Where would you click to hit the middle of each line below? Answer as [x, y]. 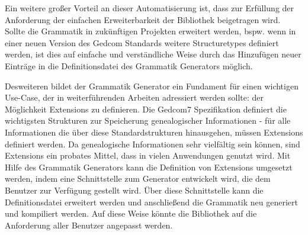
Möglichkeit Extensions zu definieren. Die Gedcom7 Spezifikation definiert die [146, 109]
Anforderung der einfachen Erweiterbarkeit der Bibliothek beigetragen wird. [143, 19]
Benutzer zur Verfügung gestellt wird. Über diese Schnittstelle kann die [134, 190]
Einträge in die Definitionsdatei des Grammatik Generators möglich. [129, 65]
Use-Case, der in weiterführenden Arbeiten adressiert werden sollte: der [134, 97]
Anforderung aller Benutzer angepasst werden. [89, 225]
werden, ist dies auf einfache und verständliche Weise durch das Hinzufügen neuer [153, 54]
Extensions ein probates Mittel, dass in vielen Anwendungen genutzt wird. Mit [148, 155]
